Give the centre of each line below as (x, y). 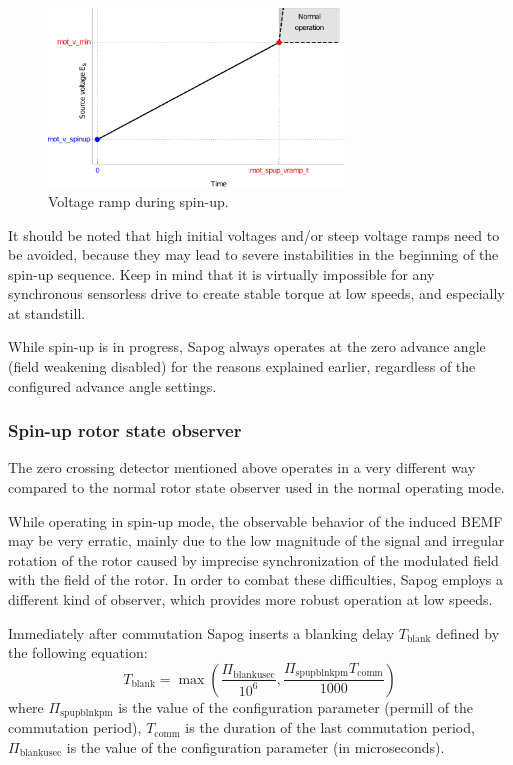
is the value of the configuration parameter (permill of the (296, 706)
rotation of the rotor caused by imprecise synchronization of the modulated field (253, 559)
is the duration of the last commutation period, (330, 727)
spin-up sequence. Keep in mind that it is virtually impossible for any (221, 273)
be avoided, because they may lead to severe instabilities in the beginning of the (253, 254)
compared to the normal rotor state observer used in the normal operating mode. (256, 487)
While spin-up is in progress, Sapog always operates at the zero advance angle (247, 346)
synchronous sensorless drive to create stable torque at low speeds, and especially (256, 293)
